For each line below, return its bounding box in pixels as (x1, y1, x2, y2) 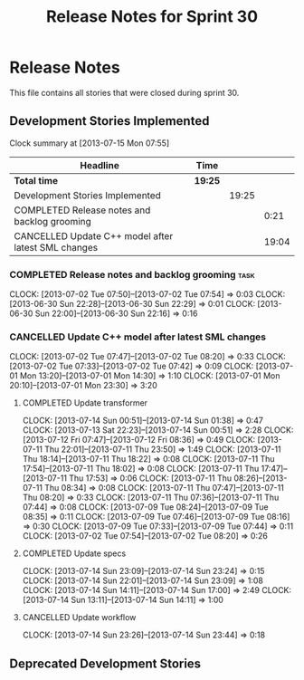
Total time (14, 174, 59, 187)
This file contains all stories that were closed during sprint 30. (9, 87, 240, 98)
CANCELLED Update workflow (22, 612, 137, 623)
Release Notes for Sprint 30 (45, 6, 259, 27)
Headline (80, 158, 119, 171)
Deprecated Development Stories (9, 656, 202, 671)
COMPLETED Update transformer (22, 397, 147, 408)
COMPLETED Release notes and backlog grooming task (9, 268, 255, 281)
